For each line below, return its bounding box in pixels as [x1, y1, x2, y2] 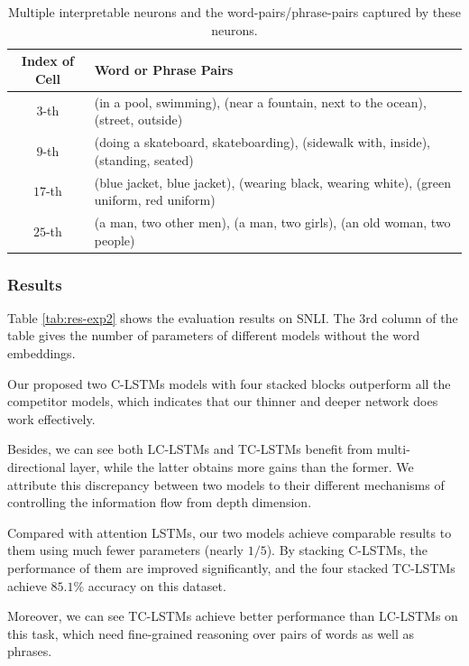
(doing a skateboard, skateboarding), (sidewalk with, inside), [94, 133, 430, 152]
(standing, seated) [94, 150, 194, 169]
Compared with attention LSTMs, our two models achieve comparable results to [7, 523, 452, 541]
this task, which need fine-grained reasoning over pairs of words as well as [7, 624, 415, 643]
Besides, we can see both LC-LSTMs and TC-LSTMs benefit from [7, 439, 373, 458]
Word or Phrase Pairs [94, 60, 234, 79]
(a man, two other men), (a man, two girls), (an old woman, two [94, 212, 451, 231]
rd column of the [365, 308, 458, 327]
